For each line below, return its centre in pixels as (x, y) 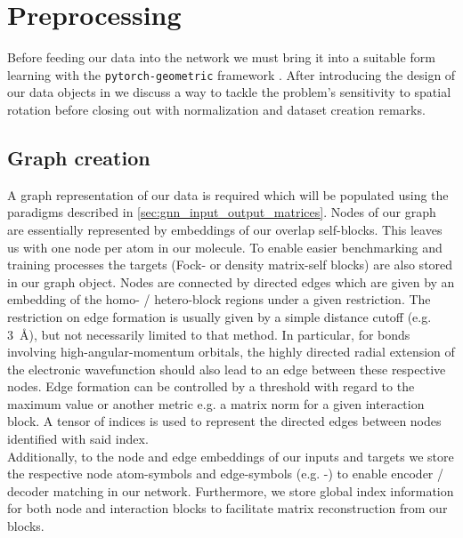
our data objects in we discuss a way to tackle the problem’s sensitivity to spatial (229, 92)
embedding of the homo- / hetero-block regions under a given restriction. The (219, 299)
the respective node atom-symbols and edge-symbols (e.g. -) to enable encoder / (226, 474)
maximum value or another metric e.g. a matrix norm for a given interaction (216, 403)
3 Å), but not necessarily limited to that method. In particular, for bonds (209, 334)
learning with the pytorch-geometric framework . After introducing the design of (231, 74)
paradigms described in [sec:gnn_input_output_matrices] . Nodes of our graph (222, 212)
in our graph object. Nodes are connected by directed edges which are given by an (231, 281)
